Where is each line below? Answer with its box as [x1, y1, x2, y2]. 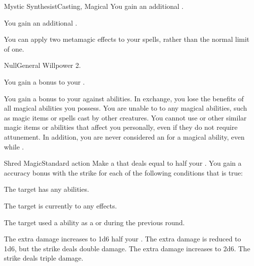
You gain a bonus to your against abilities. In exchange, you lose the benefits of [4, 93, 244, 103]
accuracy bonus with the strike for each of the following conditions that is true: [4, 167, 243, 177]
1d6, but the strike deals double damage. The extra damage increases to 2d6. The [4, 243, 251, 253]
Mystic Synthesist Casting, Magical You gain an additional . [4, 1, 184, 11]
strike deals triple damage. [4, 253, 84, 263]
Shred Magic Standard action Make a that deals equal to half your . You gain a [4, 158, 242, 168]
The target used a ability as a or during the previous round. [4, 217, 185, 227]
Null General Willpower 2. [4, 60, 81, 70]
